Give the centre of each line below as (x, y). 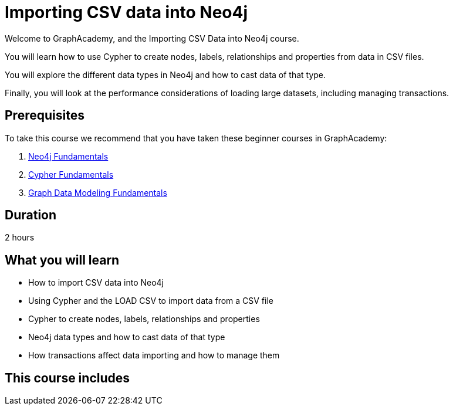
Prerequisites (45, 116)
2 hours (20, 238)
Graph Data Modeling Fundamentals (98, 192)
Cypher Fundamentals (71, 174)
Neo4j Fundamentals (68, 156)
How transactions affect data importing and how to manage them (154, 355)
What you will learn (62, 260)
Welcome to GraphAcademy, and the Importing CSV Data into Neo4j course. (152, 38)
